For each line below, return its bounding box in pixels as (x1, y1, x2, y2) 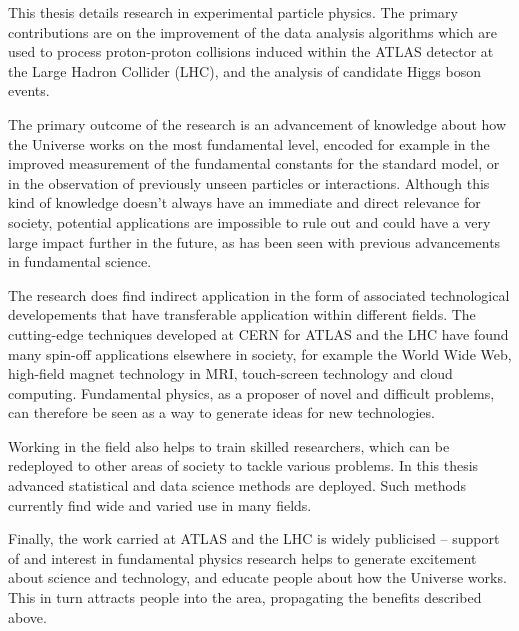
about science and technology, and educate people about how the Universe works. (8, 567, 507, 588)
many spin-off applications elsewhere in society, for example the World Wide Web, (8, 343, 512, 364)
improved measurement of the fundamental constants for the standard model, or (8, 153, 500, 174)
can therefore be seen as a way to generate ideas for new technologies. (8, 402, 435, 423)
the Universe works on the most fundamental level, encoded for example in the (8, 133, 490, 154)
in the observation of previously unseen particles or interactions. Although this (8, 172, 490, 193)
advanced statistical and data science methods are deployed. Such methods (8, 475, 467, 496)
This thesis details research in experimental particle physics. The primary (8, 2, 458, 22)
